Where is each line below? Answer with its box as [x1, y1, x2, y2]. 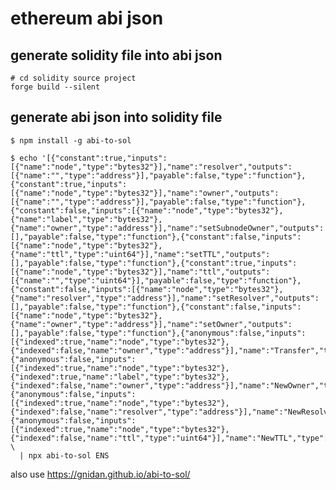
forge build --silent [10, 82, 101, 92]
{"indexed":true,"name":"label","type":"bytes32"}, [10, 372, 230, 382]
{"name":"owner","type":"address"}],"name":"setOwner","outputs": [10, 319, 293, 329]
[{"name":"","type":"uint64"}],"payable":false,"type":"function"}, [10, 275, 302, 286]
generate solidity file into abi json [10, 47, 223, 64]
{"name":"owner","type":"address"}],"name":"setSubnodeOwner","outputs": [10, 223, 325, 233]
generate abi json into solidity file [10, 109, 223, 126]
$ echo [10, 153, 38, 163]
